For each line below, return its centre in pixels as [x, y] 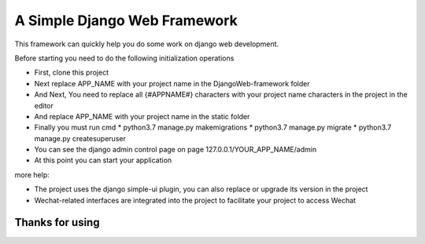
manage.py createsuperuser [80, 138]
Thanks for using [57, 222]
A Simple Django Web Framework [126, 20]
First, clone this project [72, 73]
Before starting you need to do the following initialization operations [124, 58]
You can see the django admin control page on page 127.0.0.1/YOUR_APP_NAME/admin [176, 150]
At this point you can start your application [103, 160]
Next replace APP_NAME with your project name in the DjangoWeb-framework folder [172, 83]
